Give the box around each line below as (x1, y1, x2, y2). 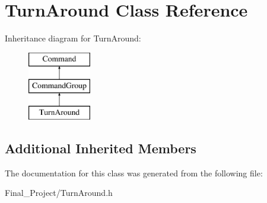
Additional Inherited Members (5, 139, 196, 157)
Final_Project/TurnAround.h (5, 186, 113, 199)
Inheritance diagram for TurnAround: (5, 32, 141, 44)
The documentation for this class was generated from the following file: (5, 166, 263, 179)
